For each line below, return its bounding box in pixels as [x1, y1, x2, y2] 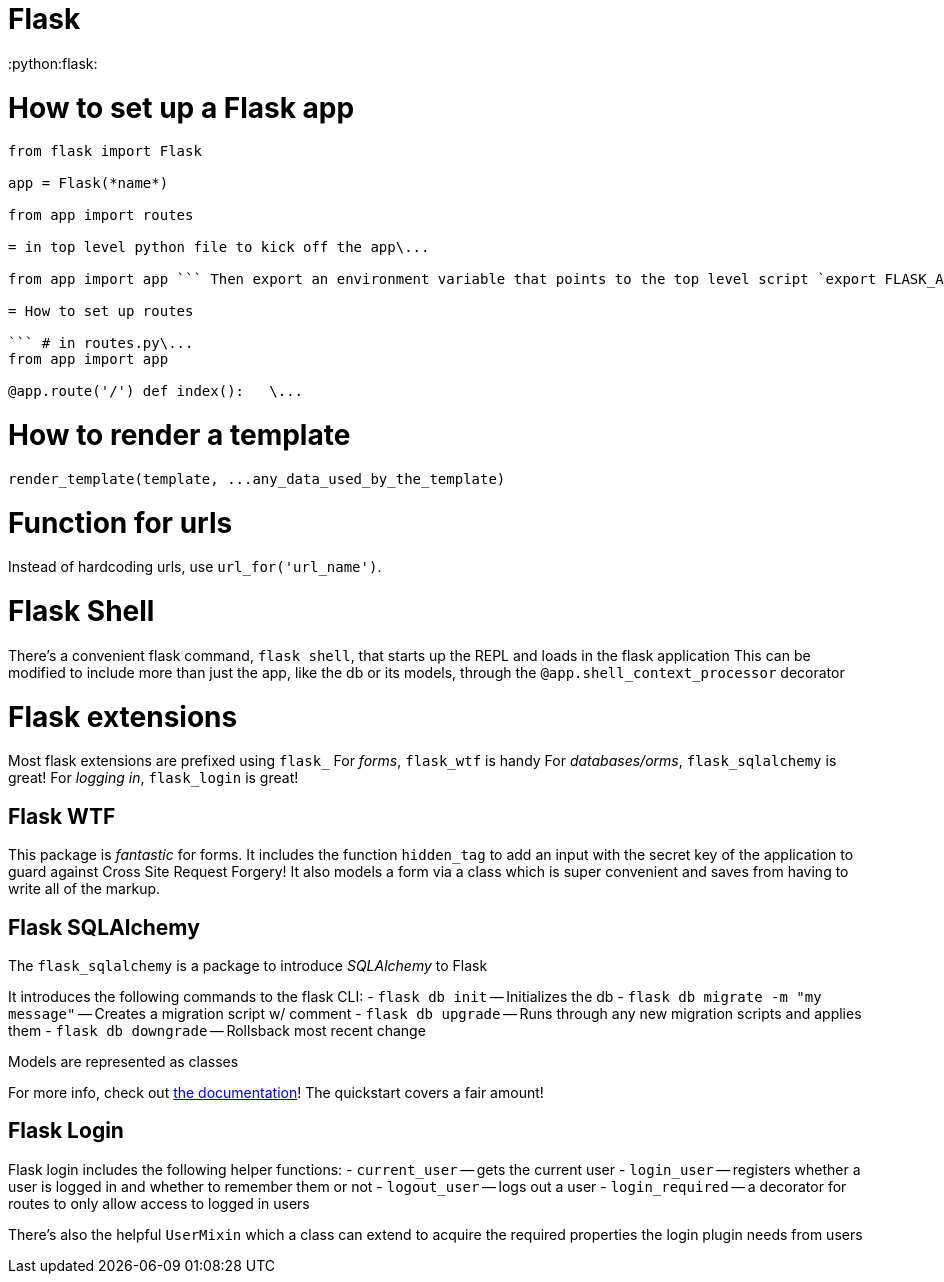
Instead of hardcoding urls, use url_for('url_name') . [8, 558, 382, 576]
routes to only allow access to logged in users [8, 1194, 310, 1212]
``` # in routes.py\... [8, 335, 194, 352]
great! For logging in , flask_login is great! [8, 769, 299, 787]
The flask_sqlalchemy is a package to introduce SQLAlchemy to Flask [8, 956, 488, 974]
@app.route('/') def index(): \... [8, 383, 304, 400]
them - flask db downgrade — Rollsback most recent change [8, 1021, 426, 1039]
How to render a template [8, 418, 351, 452]
